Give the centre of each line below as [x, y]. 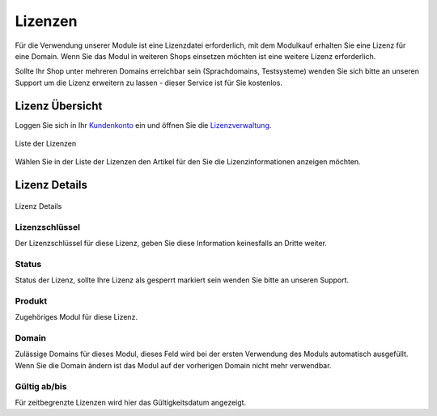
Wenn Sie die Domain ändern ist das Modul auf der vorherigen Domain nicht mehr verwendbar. [173, 365]
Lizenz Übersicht [59, 106]
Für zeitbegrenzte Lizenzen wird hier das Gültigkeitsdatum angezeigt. [131, 402]
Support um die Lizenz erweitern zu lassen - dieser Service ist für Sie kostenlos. [149, 83]
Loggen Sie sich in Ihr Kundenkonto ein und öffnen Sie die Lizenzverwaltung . [143, 125]
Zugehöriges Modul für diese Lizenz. [76, 317]
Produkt [31, 301]
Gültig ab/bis [41, 386]
